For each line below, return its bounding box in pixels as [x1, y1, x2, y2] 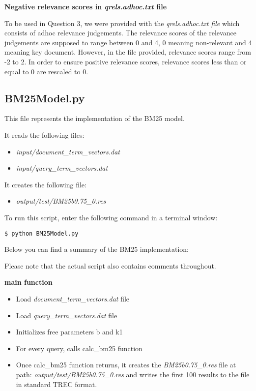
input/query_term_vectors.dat [16, 163, 108, 173]
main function [4, 277, 53, 287]
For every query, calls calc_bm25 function [16, 343, 142, 353]
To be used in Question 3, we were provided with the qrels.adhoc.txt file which [4, 18, 240, 28]
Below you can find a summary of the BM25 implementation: [4, 244, 189, 254]
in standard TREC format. [16, 379, 97, 389]
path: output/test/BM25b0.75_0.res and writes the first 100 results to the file [16, 369, 250, 379]
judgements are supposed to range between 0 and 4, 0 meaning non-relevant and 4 [4, 37, 252, 47]
